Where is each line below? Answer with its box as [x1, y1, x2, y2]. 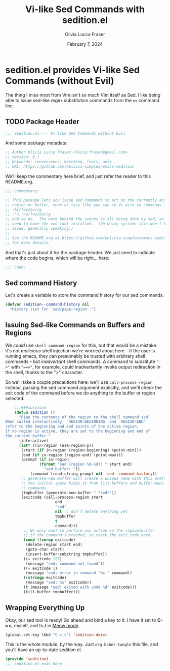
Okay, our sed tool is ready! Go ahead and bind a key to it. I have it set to [5, 617, 156, 623]
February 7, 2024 [67, 41, 103, 47]
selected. [5, 395, 25, 401]
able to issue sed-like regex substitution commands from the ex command [5, 97, 159, 103]
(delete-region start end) [25, 542, 82, 547]
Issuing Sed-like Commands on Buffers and [5, 321, 145, 329]
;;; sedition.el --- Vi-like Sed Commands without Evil [5, 131, 125, 136]
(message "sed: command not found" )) [25, 561, 105, 566]
